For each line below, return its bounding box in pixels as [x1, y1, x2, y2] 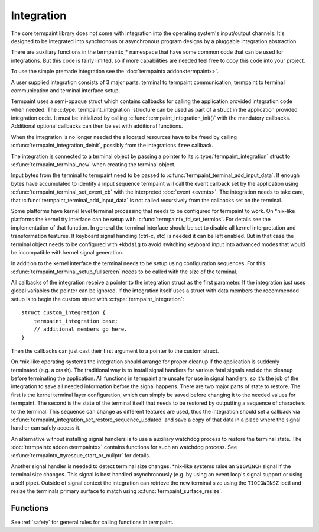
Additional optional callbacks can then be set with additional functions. [11, 122, 183, 130]
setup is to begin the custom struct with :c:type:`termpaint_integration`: [11, 295, 184, 302]
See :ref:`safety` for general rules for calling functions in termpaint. [11, 518, 174, 525]
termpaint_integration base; [33, 317, 118, 324]
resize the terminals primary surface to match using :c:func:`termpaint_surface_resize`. [11, 488, 223, 495]
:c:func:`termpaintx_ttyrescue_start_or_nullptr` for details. [11, 452, 151, 459]
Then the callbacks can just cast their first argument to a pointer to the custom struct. [11, 347, 219, 354]
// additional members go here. [33, 326, 128, 333]
